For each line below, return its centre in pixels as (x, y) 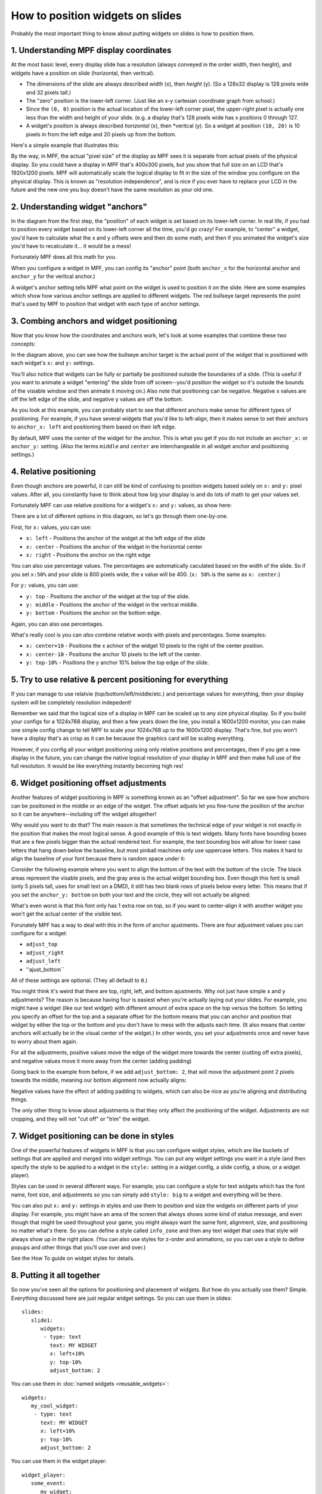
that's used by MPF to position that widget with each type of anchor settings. (106, 304)
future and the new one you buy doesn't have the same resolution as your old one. (112, 189)
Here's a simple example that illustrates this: (65, 145)
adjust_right (45, 953)
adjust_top (42, 945)
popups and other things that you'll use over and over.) (78, 1247)
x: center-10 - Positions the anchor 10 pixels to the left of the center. (114, 654)
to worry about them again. (44, 1041)
